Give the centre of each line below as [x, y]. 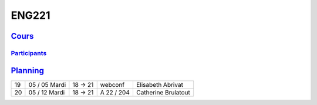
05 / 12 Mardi [47, 92]
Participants [29, 53]
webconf [112, 84]
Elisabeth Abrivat [159, 84]
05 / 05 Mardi [47, 84]
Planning [27, 70]
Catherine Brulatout [163, 92]
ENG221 [31, 15]
